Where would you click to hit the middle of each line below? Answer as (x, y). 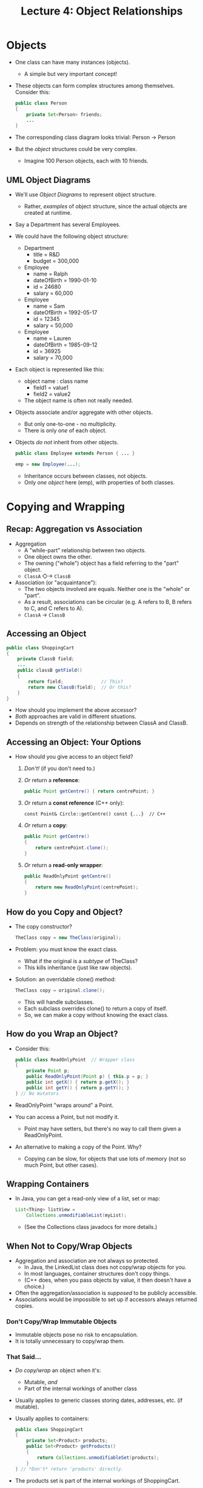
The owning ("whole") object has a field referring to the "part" (101, 563)
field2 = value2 (52, 394)
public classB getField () (50, 671)
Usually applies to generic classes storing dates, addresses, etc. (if (99, 1400)
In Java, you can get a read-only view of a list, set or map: (88, 1199)
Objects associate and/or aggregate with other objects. (84, 412)
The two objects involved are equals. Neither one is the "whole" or (107, 589)
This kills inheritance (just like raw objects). (78, 967)
